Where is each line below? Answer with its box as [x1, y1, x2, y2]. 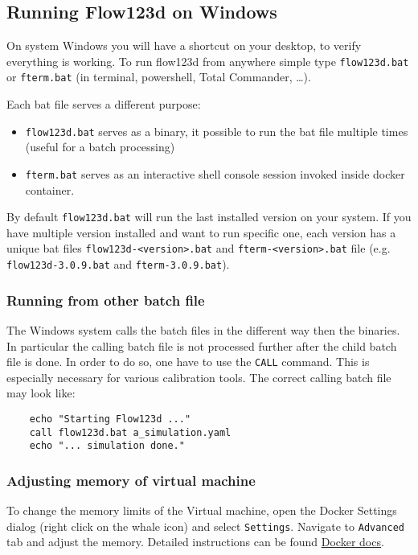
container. [25, 181, 75, 198]
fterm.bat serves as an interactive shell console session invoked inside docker [25, 165, 405, 182]
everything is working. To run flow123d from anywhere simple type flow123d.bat [6, 52, 409, 69]
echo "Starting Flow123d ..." [29, 413, 191, 425]
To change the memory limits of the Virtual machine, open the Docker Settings [6, 502, 397, 519]
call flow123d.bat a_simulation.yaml [29, 426, 232, 438]
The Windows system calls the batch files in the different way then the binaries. [6, 321, 400, 338]
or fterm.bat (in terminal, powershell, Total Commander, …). [6, 68, 311, 85]
